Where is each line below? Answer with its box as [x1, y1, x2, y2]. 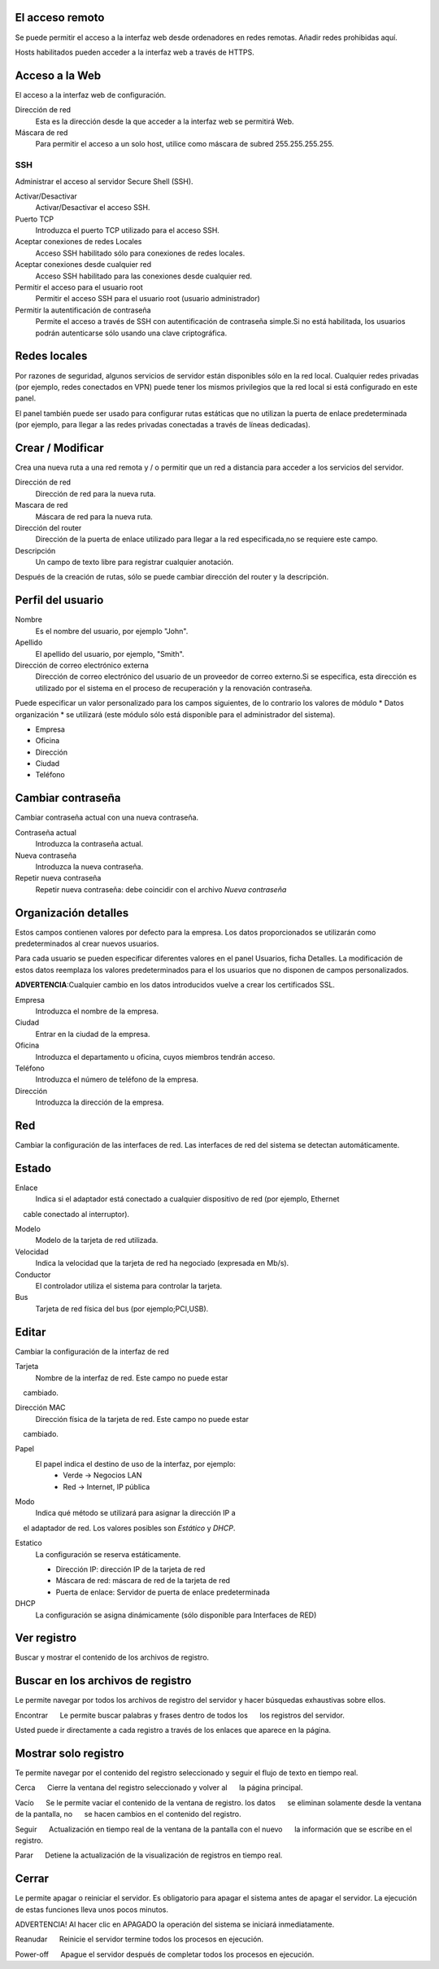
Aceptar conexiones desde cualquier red [15, 260, 152, 269]
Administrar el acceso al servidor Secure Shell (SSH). [15, 176, 194, 186]
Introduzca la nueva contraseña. [35, 861, 144, 871]
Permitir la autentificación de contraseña [15, 305, 151, 315]
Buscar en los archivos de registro [15, 1674, 192, 1688]
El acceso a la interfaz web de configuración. [15, 90, 167, 99]
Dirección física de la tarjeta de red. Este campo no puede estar [35, 1414, 250, 1424]
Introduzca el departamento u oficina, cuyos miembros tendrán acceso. [35, 1052, 276, 1061]
